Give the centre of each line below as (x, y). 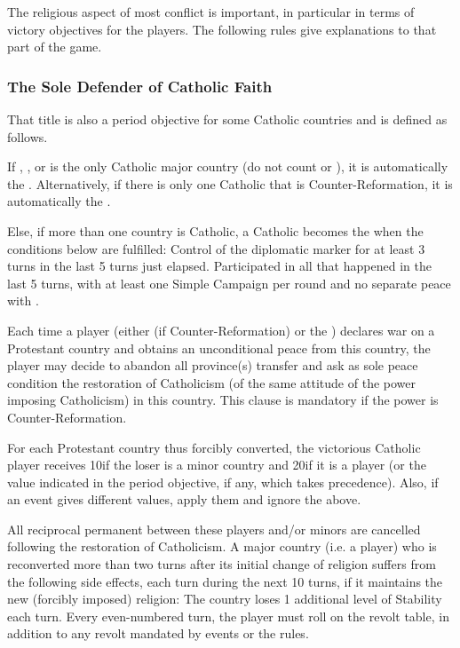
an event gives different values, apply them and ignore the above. (184, 499)
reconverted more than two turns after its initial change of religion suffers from (222, 564)
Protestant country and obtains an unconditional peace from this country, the (219, 348)
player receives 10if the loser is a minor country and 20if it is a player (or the (217, 465)
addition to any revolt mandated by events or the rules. (158, 633)
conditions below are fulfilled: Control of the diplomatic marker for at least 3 (216, 248)
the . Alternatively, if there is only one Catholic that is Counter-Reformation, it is (230, 183)
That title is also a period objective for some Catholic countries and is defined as (227, 119)
